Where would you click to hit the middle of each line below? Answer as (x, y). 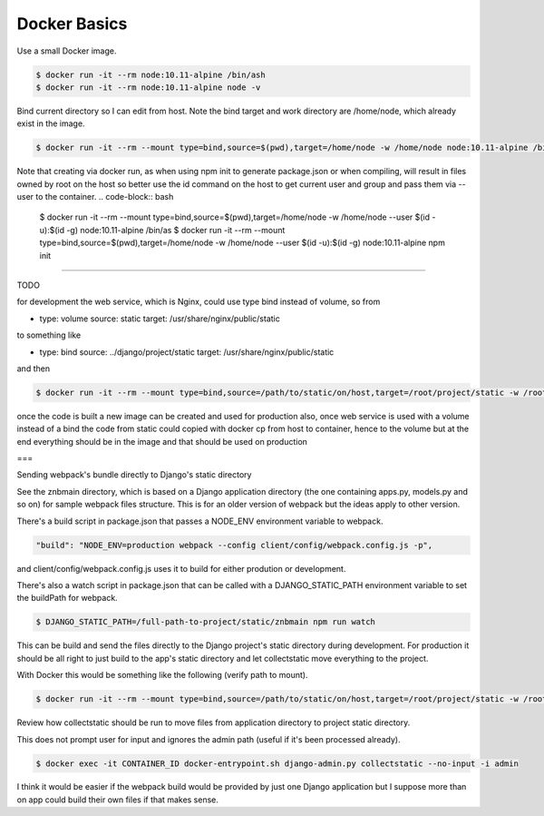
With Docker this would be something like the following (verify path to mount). (162, 675)
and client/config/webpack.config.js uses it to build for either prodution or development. (181, 568)
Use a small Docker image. (67, 51)
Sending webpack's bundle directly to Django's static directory (134, 475)
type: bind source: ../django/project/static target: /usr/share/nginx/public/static (187, 352)
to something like (49, 335)
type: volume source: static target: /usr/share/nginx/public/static (160, 319)
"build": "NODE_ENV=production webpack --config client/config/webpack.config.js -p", (234, 545)
